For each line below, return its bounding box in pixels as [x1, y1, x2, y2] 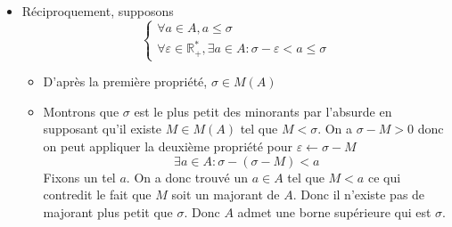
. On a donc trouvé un [126, 167, 249, 186]
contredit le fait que [43, 185, 152, 204]
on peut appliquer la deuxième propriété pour [43, 136, 293, 155]
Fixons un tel [43, 167, 116, 186]
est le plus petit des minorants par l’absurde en [134, 101, 392, 120]
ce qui [367, 167, 401, 186]
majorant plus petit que [43, 202, 173, 221]
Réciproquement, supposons [21, 2, 174, 20]
